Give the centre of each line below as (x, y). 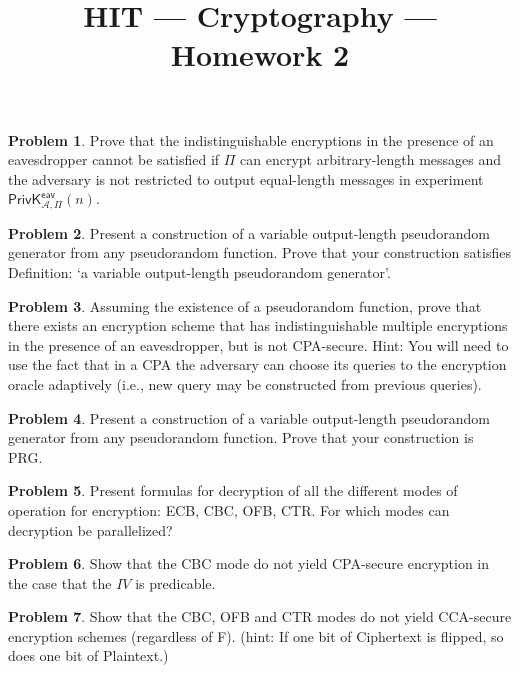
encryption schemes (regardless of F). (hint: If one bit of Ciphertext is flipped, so (256, 635)
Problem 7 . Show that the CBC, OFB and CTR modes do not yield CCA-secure (260, 616)
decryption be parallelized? (90, 529)
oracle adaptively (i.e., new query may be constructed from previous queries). (245, 383)
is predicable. (175, 582)
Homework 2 (260, 54)
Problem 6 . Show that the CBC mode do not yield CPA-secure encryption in (249, 563)
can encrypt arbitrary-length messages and (371, 159)
